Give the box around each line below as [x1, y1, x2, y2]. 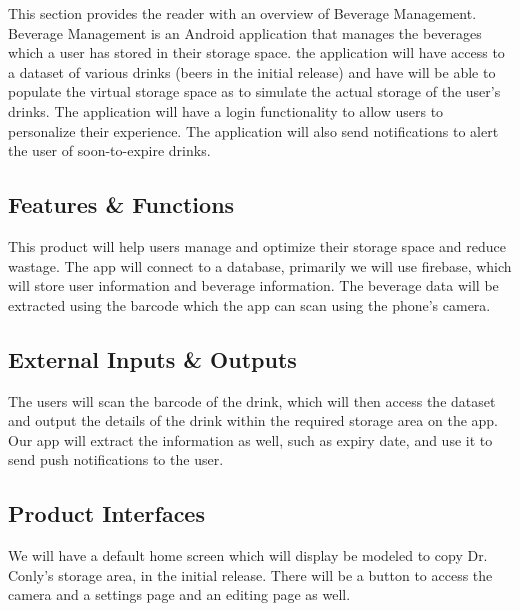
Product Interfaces [8, 498, 205, 529]
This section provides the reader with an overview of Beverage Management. [8, 3, 477, 23]
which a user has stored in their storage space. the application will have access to [8, 42, 505, 63]
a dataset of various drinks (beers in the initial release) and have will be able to [8, 61, 496, 82]
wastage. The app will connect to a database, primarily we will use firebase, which [8, 255, 512, 276]
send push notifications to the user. [8, 449, 224, 470]
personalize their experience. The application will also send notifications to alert [8, 120, 499, 141]
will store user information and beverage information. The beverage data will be [8, 275, 499, 296]
